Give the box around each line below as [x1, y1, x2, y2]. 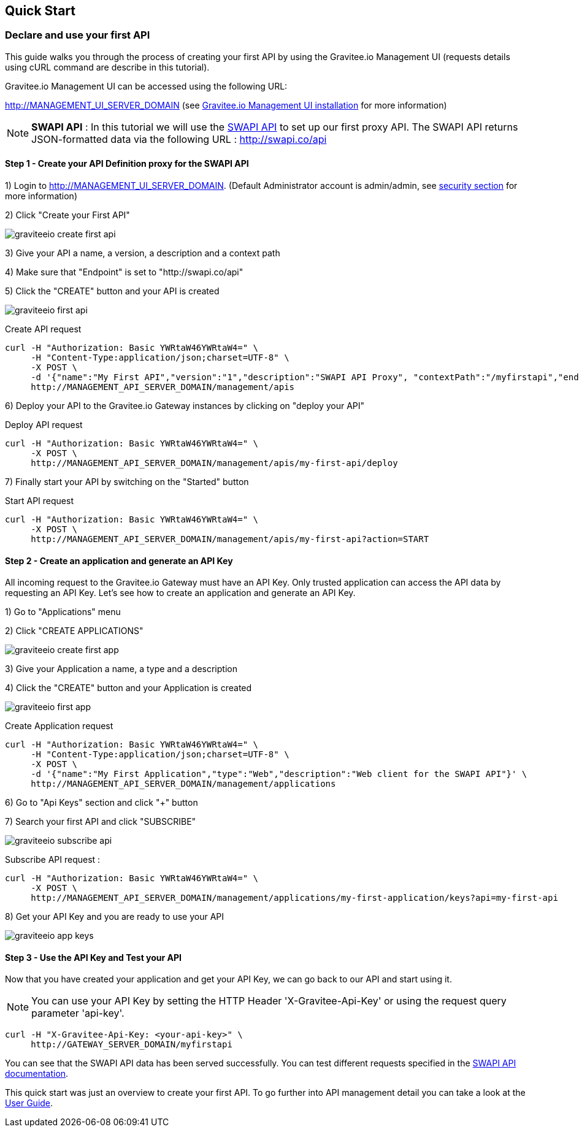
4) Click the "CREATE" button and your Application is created [5, 683, 252, 694]
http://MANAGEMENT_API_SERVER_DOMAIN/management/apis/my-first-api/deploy [31, 458, 398, 468]
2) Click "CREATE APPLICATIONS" [5, 625, 144, 637]
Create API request [5, 324, 82, 335]
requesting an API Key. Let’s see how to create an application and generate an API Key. [5, 587, 356, 599]
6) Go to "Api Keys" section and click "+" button [5, 797, 198, 808]
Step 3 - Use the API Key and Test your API [5, 952, 182, 963]
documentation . [5, 1068, 69, 1079]
